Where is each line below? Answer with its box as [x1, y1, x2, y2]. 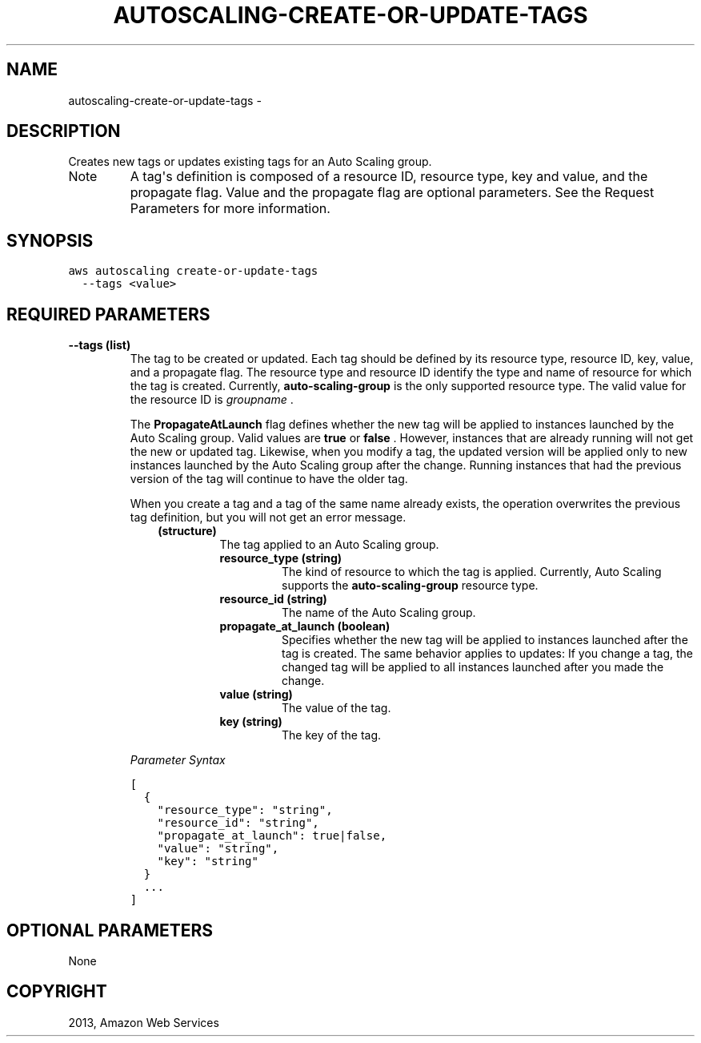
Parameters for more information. [130, 200, 330, 217]
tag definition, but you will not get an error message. [130, 510, 407, 525]
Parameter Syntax [130, 753, 226, 767]
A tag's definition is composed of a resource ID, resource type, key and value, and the [130, 168, 648, 185]
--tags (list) [68, 338, 131, 352]
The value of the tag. [282, 701, 391, 715]
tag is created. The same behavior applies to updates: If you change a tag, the [282, 646, 694, 661]
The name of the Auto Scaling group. [282, 606, 476, 620]
